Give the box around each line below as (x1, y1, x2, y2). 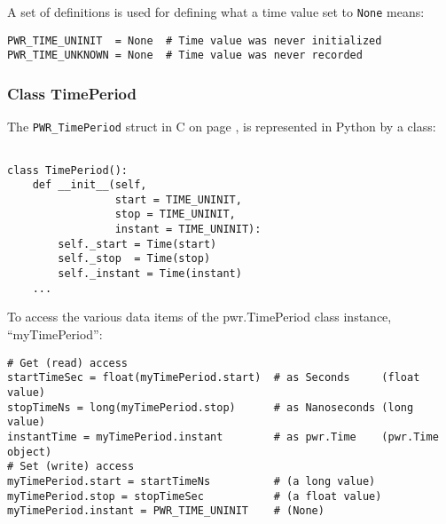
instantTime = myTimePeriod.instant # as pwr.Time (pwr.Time (7, 430, 439, 443)
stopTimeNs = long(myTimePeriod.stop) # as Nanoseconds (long (7, 401, 414, 414)
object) (7, 445, 52, 458)
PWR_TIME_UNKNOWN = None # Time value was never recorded (7, 49, 363, 62)
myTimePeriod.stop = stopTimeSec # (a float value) (7, 489, 382, 503)
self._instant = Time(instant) (58, 267, 242, 281)
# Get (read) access (7, 356, 129, 369)
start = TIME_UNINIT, (114, 193, 242, 206)
